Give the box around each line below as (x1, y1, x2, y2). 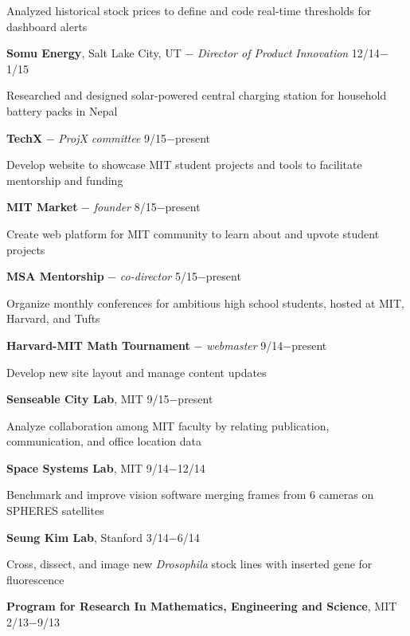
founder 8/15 (93, 198, 157, 215)
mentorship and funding (6, 171, 123, 188)
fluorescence (6, 571, 64, 587)
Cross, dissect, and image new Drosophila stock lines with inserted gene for (6, 556, 373, 572)
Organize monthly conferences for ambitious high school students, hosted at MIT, (6, 294, 404, 311)
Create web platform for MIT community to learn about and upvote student (6, 225, 380, 241)
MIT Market (6, 198, 78, 215)
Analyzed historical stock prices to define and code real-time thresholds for (6, 2, 372, 18)
